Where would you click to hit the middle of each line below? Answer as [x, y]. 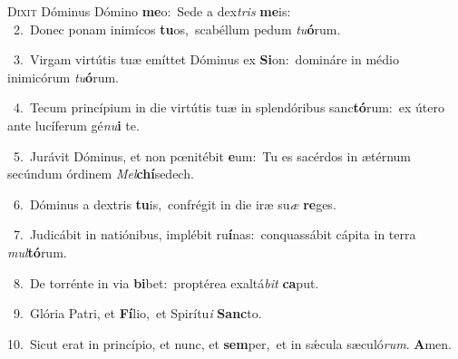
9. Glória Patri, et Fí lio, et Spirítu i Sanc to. [137, 313]
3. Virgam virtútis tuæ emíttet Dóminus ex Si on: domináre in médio [206, 59]
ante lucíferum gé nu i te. [73, 125]
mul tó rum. [37, 252]
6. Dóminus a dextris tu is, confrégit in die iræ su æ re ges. [175, 204]
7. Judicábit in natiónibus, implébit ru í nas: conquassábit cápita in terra [214, 234]
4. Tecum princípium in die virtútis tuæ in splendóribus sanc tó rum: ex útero [229, 107]
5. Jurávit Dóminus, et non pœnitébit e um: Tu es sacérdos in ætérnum [212, 155]
